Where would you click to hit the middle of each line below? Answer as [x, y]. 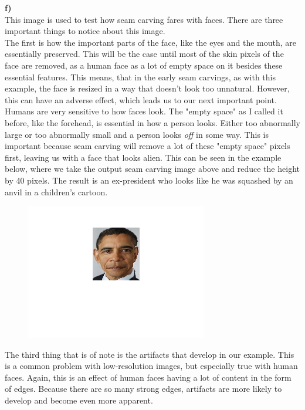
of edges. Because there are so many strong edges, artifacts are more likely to [143, 389]
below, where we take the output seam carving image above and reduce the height [152, 169]
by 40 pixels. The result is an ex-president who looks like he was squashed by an [149, 180]
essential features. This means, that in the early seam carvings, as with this [140, 77]
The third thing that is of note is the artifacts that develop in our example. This [150, 354]
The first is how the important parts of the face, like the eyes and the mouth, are [151, 42]
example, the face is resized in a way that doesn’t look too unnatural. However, [147, 88]
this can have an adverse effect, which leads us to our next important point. [141, 99]
